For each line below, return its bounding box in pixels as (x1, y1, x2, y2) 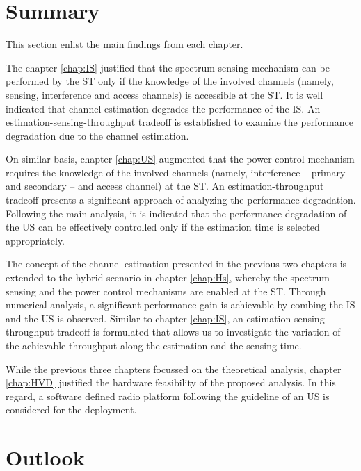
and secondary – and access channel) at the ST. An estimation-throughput (6, 179, 324, 193)
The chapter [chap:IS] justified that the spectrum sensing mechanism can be (6, 60, 330, 74)
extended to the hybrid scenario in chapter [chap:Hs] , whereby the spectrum (6, 270, 330, 285)
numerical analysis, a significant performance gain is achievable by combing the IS (6, 297, 355, 312)
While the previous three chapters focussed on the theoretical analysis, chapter (6, 361, 342, 376)
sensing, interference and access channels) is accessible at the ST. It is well (6, 87, 323, 101)
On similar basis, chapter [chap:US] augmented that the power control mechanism (6, 151, 355, 166)
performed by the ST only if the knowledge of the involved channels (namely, (6, 74, 334, 88)
